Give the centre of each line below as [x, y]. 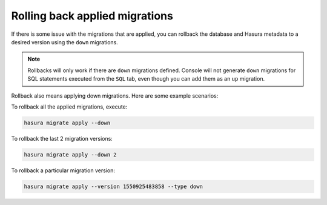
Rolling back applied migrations [92, 16]
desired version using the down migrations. [64, 42]
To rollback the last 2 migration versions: [62, 138]
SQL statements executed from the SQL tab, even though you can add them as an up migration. [146, 79]
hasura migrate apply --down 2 [71, 154]
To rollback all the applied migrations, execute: [69, 107]
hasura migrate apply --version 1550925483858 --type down [113, 186]
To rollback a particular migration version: [63, 170]
